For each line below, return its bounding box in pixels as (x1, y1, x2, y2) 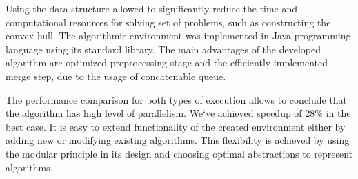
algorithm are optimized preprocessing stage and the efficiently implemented (6, 55, 328, 70)
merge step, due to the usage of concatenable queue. (6, 68, 226, 83)
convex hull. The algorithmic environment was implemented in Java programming (6, 28, 351, 43)
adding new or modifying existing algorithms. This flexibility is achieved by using (6, 133, 350, 147)
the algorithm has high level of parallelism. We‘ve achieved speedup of (6, 106, 302, 120)
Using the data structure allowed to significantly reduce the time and (6, 1, 298, 15)
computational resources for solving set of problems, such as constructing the (6, 15, 331, 29)
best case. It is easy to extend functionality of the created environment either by (6, 119, 346, 133)
